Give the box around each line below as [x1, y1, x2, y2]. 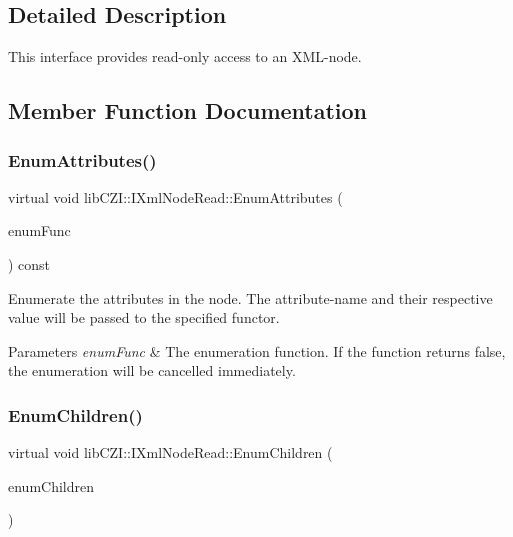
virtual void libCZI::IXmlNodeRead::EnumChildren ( [8, 442, 333, 463]
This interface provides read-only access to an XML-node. [8, 46, 362, 67]
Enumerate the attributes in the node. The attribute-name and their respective [8, 287, 493, 308]
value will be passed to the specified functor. [8, 307, 280, 328]
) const [8, 253, 51, 274]
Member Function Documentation [8, 95, 368, 126]
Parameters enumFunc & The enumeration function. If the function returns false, [8, 340, 506, 361]
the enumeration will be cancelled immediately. [8, 360, 296, 381]
